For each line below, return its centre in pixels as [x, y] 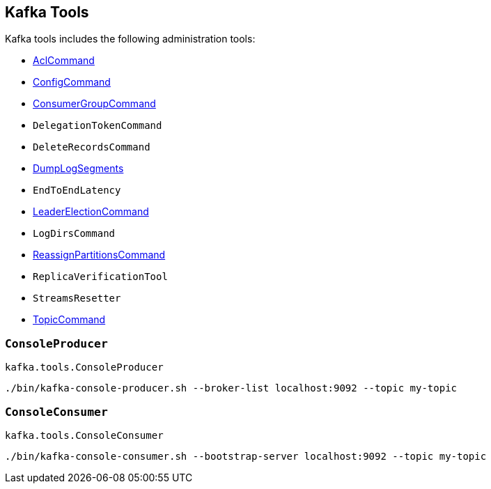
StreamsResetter [77, 298]
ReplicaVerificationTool [100, 277]
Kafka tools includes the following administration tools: [130, 39]
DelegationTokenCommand [98, 126]
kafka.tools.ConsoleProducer [84, 367]
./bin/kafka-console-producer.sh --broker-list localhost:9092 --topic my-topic [231, 388]
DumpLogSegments [78, 169]
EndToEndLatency [77, 191]
